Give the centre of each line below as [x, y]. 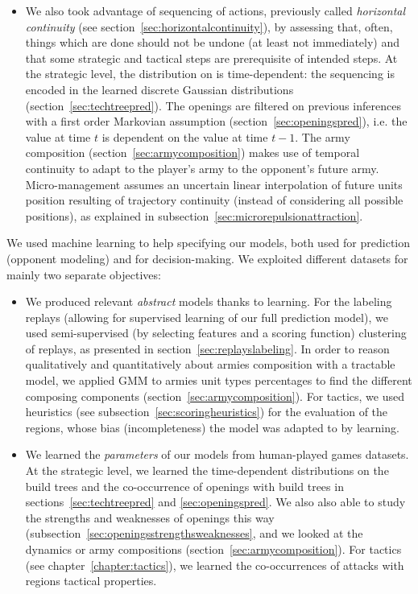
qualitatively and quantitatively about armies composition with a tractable [210, 364]
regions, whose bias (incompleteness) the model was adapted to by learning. [212, 427]
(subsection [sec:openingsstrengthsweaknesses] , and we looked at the [194, 533]
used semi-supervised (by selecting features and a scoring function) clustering [216, 333]
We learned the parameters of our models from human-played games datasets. [217, 454]
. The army [323, 136]
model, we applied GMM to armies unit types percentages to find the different [219, 380]
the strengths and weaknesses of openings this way [150, 517]
